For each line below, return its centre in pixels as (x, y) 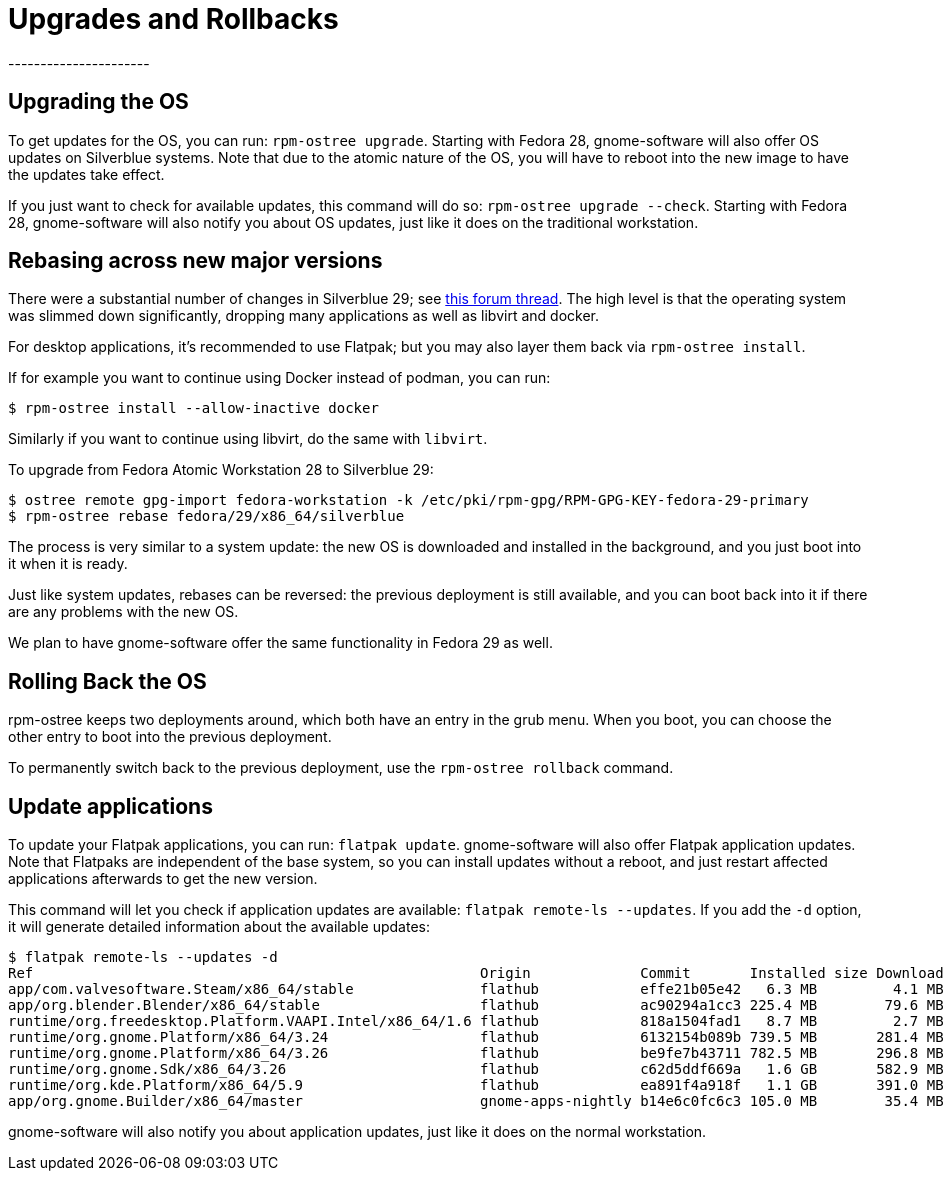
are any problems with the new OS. (123, 612)
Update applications (110, 806)
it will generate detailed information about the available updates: (219, 927)
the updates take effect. (86, 174)
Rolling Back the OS (107, 681)
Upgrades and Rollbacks (173, 19)
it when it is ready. (68, 564)
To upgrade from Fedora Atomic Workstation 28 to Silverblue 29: (221, 470)
